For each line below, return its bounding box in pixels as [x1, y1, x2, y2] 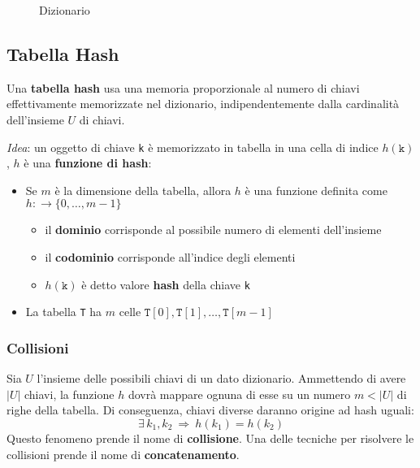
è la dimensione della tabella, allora [54, 181, 232, 198]
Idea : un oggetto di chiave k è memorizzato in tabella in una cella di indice [6, 138, 379, 155]
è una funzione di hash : [24, 154, 152, 171]
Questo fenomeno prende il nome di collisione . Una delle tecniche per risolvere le [6, 429, 414, 446]
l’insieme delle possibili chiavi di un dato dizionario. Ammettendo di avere [37, 370, 406, 387]
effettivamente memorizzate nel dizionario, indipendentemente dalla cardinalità [6, 95, 400, 112]
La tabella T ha [25, 303, 102, 320]
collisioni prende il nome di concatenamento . [6, 445, 240, 462]
